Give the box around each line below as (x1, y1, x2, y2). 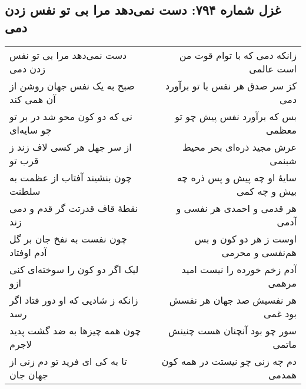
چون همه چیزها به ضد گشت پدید (9, 323, 141, 337)
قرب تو (9, 153, 39, 167)
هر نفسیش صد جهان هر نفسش (169, 292, 297, 307)
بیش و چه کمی (236, 184, 297, 198)
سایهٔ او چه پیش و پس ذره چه (177, 170, 297, 184)
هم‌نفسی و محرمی (221, 245, 297, 259)
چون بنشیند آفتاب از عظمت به (9, 170, 132, 184)
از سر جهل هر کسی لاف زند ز (9, 139, 132, 154)
